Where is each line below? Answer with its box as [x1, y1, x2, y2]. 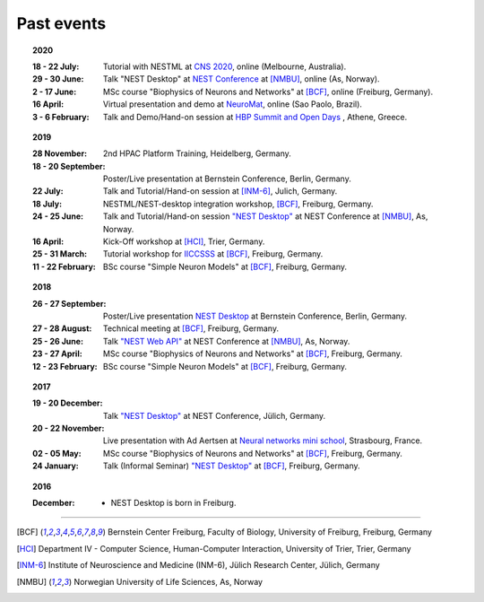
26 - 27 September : [32, 298, 107, 309]
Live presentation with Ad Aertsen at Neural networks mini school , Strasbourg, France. [103, 435, 423, 446]
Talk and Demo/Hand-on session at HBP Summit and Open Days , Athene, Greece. [103, 111, 408, 122]
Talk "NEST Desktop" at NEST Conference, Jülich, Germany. [103, 410, 326, 421]
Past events [16, 13, 107, 33]
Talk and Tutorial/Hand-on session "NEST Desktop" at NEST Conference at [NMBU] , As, [103, 211, 428, 222]
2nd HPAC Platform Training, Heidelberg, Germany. [103, 148, 291, 159]
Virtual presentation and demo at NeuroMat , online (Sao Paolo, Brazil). [103, 99, 363, 109]
